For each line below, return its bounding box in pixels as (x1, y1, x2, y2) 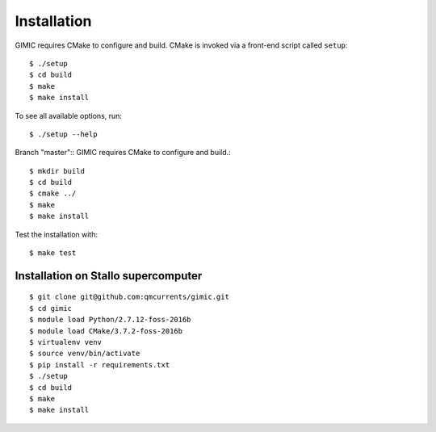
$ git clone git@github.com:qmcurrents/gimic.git (29, 292, 230, 302)
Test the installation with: (15, 229, 99, 239)
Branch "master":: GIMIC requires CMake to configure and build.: (15, 148, 232, 157)
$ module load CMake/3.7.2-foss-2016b (29, 326, 183, 335)
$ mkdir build (29, 166, 85, 175)
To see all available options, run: (15, 111, 123, 120)
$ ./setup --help (29, 129, 98, 139)
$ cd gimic (29, 304, 73, 312)
